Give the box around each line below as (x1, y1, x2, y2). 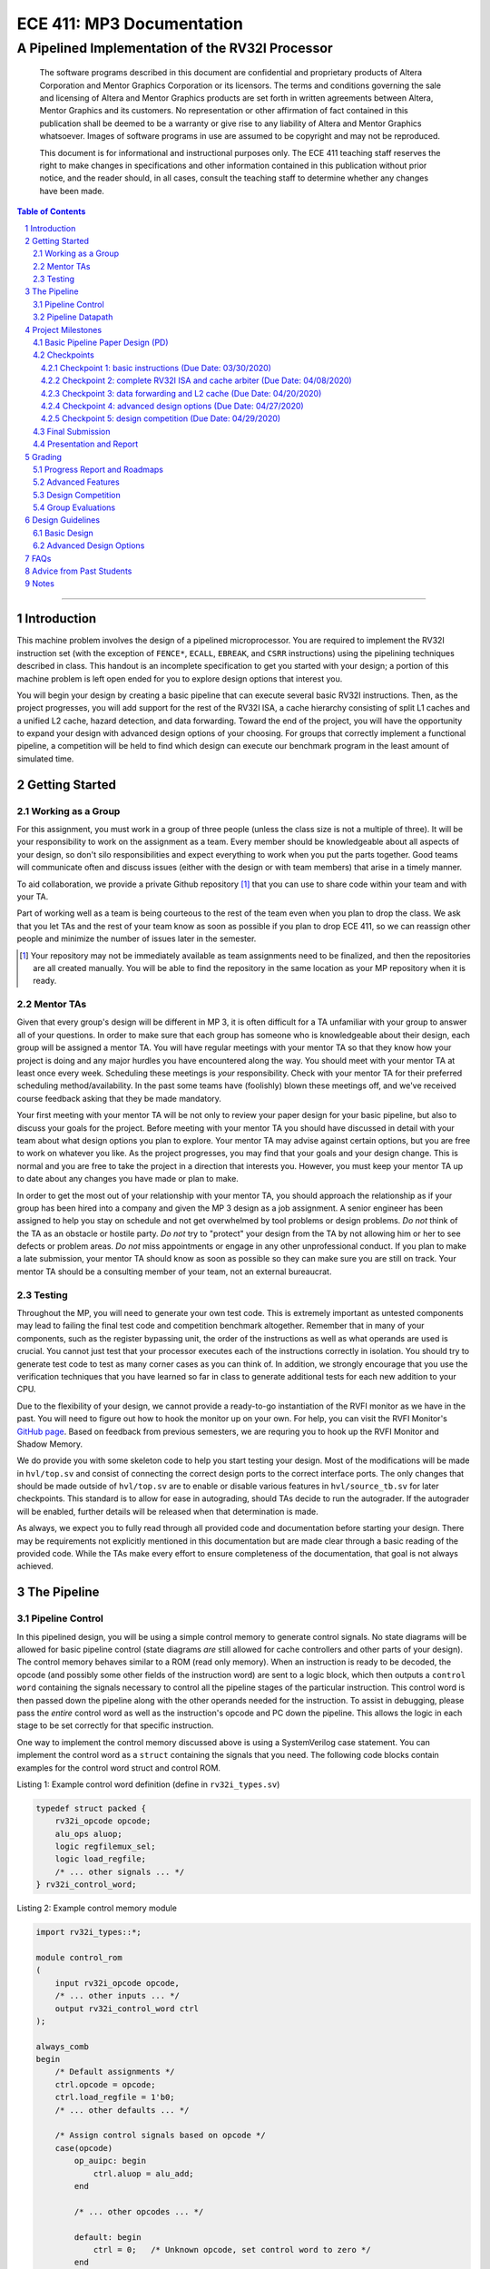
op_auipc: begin (73, 2156, 147, 2166)
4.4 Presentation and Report (33, 438, 139, 449)
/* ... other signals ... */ (54, 1866, 185, 1877)
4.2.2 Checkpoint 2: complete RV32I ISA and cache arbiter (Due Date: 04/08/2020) (41, 375, 353, 386)
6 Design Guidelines (24, 515, 100, 526)
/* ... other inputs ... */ (54, 1990, 181, 2001)
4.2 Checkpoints (33, 349, 94, 360)
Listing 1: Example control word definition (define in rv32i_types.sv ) (16, 1779, 280, 1790)
